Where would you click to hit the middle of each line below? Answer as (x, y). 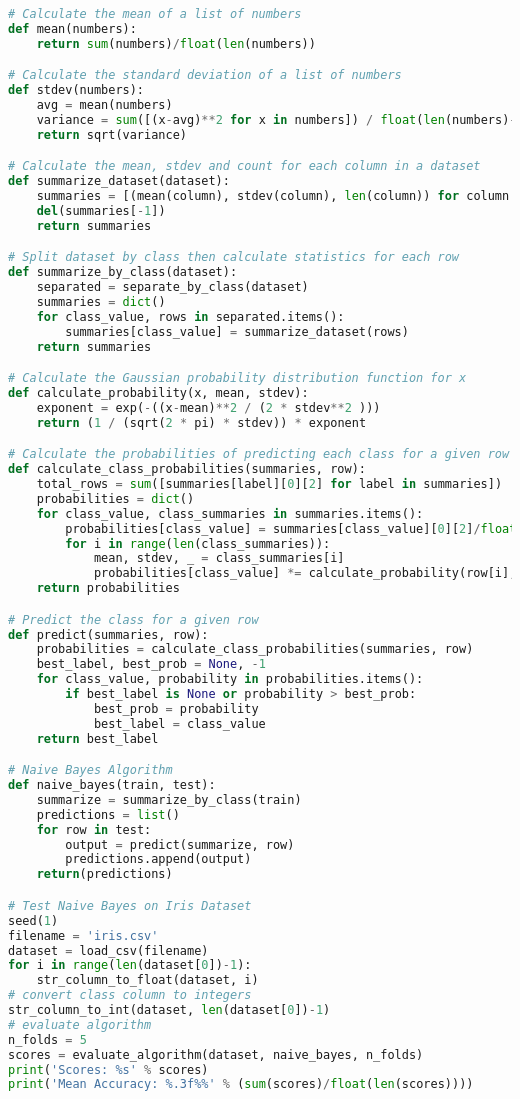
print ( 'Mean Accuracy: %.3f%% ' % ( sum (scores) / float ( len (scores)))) (241, 1084)
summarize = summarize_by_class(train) (169, 799)
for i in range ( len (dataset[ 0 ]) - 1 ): (130, 965)
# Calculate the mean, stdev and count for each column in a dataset (244, 166)
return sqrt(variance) (111, 134)
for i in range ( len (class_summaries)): (198, 543)
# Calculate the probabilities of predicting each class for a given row (259, 454)
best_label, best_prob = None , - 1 (151, 664)
